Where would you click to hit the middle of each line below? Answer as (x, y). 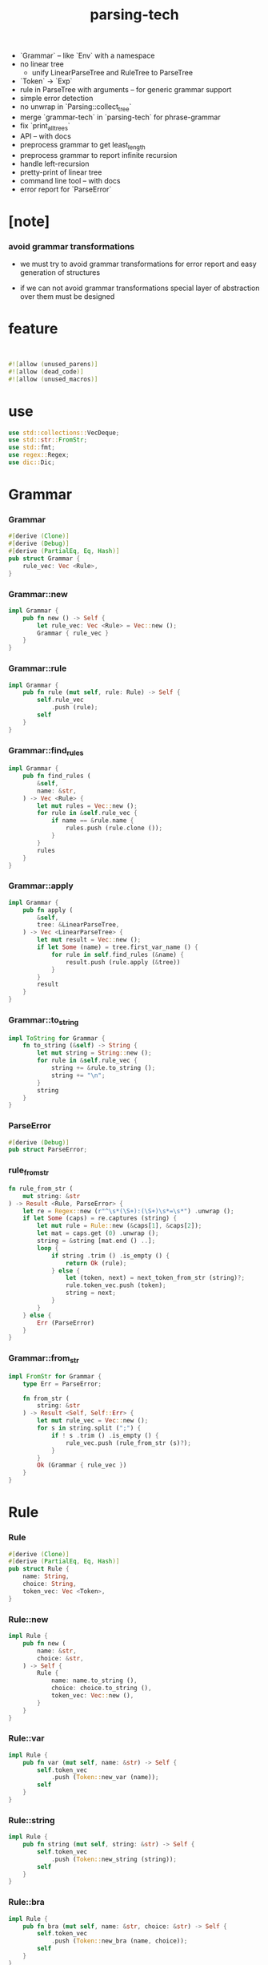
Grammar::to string (44, 1021)
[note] (29, 221)
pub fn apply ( (48, 910)
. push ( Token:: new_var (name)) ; (105, 1777)
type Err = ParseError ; (62, 1384)
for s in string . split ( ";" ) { (89, 1428)
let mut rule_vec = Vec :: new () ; (93, 1421)
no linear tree (42, 64)
